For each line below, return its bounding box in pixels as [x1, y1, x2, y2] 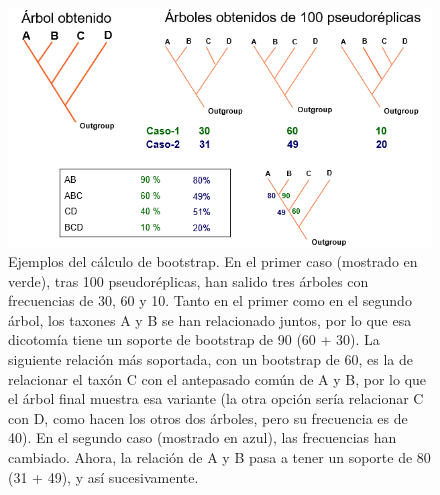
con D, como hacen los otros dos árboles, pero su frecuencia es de [8, 407, 408, 428]
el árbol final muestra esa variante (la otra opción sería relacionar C [8, 388, 424, 409]
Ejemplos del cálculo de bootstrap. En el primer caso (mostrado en [8, 251, 418, 272]
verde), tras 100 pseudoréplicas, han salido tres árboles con [8, 270, 369, 291]
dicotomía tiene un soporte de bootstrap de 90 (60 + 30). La [8, 329, 380, 350]
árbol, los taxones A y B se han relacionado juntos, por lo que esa [8, 309, 412, 330]
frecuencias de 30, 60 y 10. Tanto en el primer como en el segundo [8, 290, 412, 311]
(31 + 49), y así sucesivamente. [8, 466, 199, 487]
